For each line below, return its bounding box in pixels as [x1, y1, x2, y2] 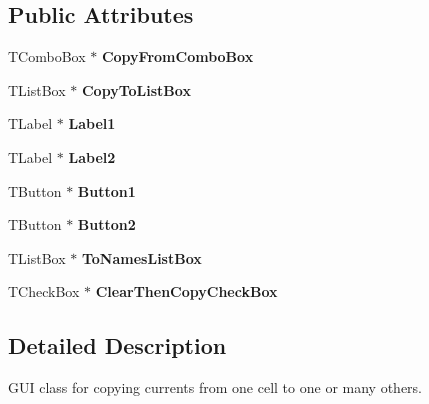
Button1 [77, 180, 136, 201]
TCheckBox [8, 281, 80, 302]
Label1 [68, 113, 116, 134]
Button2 [77, 214, 136, 235]
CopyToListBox [81, 79, 191, 100]
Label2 [68, 146, 116, 167]
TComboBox [8, 46, 86, 67]
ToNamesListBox [81, 247, 202, 268]
